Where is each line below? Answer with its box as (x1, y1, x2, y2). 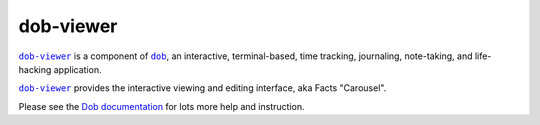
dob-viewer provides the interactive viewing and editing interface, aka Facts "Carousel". (18, 82, 387, 94)
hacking (18, 63, 52, 75)
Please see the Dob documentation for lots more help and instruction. (18, 100, 305, 112)
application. (53, 63, 102, 75)
